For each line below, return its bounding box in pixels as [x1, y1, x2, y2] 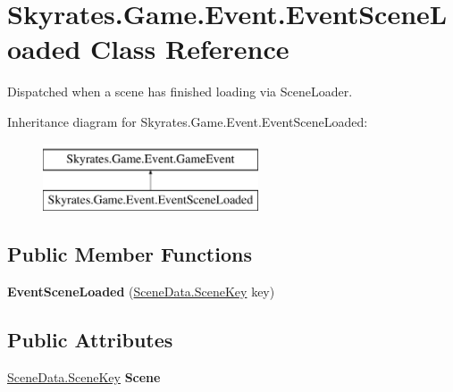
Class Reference [90, 30, 289, 67]
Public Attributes [7, 325, 173, 353]
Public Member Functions [7, 240, 252, 268]
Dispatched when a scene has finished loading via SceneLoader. [7, 82, 353, 101]
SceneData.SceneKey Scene [7, 367, 161, 386]
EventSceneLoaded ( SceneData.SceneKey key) [7, 281, 275, 300]
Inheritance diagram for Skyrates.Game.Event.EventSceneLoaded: [7, 112, 368, 130]
